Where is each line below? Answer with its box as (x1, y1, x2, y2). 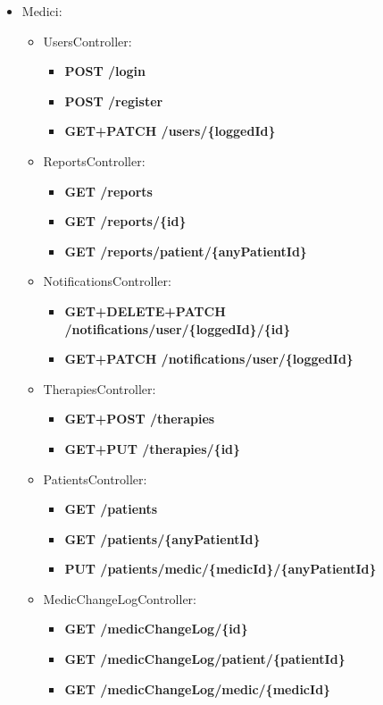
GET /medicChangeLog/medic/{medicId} (64, 679, 331, 698)
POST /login (64, 62, 146, 80)
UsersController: (43, 31, 132, 50)
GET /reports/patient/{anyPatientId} (64, 241, 307, 260)
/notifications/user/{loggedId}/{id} (64, 319, 291, 338)
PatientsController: (43, 469, 147, 488)
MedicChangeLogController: (43, 589, 196, 608)
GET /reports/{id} (64, 212, 187, 231)
